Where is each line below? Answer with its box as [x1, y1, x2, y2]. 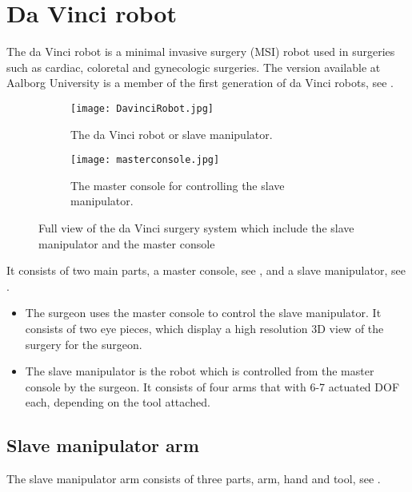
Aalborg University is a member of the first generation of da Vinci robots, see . [6, 74, 394, 91]
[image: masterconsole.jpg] [70, 154, 220, 166]
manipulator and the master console [38, 235, 215, 252]
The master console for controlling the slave [70, 177, 285, 193]
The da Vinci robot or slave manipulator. [70, 125, 273, 142]
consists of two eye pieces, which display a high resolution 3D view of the [25, 319, 384, 336]
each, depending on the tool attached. [25, 394, 210, 411]
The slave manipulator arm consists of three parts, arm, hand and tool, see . [6, 470, 381, 487]
